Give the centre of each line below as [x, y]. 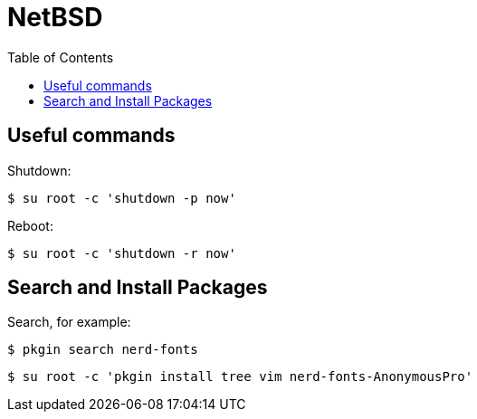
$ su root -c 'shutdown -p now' [122, 198]
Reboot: [30, 225]
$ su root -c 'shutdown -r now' [122, 253]
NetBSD [55, 17]
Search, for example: [69, 322]
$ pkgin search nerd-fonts [103, 350]
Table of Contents [61, 57]
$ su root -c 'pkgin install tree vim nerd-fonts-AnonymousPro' [240, 377]
